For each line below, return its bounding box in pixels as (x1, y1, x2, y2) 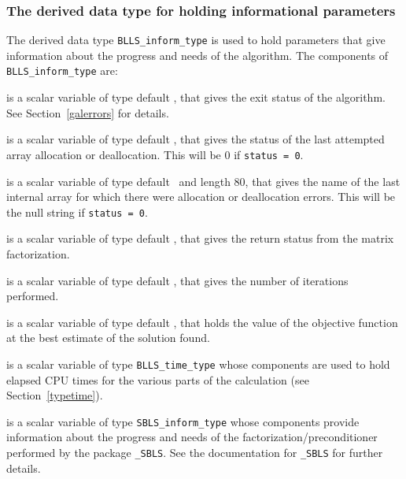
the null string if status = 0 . (6, 203, 148, 220)
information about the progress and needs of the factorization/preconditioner (6, 429, 378, 445)
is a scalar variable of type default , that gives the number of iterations (6, 272, 349, 288)
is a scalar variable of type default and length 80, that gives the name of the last (6, 173, 400, 189)
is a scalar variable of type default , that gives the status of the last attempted (6, 131, 385, 147)
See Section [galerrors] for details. (6, 104, 169, 121)
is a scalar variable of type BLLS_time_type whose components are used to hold (6, 355, 390, 372)
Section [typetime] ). (6, 387, 103, 403)
